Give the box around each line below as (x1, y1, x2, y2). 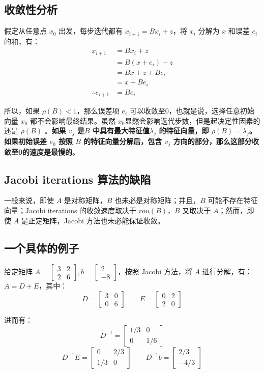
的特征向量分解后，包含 (83, 136, 162, 147)
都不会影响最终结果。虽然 (30, 115, 116, 126)
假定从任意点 (4, 25, 47, 36)
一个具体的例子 (4, 240, 79, 255)
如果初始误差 (4, 136, 47, 147)
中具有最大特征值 (93, 125, 150, 136)
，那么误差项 (76, 105, 120, 116)
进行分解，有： (202, 266, 252, 277)
